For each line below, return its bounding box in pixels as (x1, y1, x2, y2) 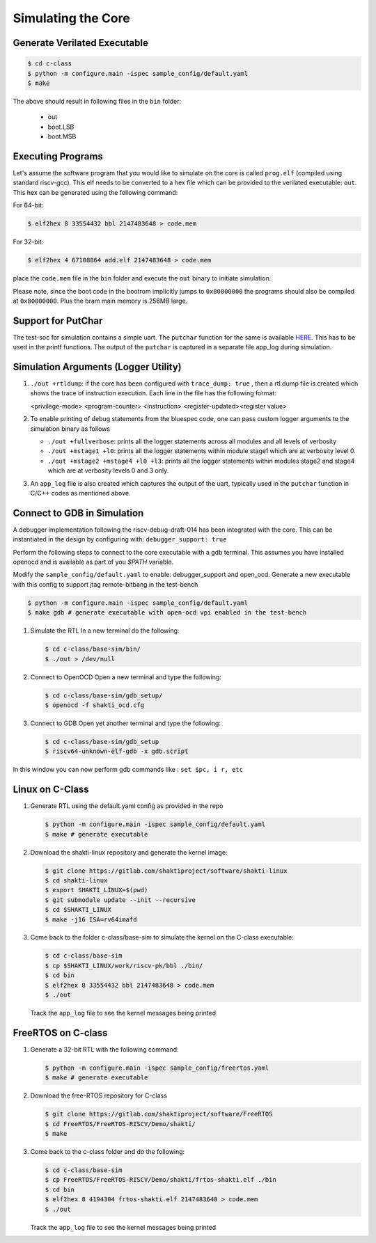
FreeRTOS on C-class (13, 1027, 108, 1038)
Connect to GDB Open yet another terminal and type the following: (30, 719, 221, 727)
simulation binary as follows (30, 425, 111, 433)
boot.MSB (47, 132, 77, 141)
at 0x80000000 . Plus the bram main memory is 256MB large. (13, 296, 188, 305)
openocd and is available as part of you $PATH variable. (13, 557, 174, 567)
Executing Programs (13, 150, 104, 162)
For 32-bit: (13, 237, 44, 246)
